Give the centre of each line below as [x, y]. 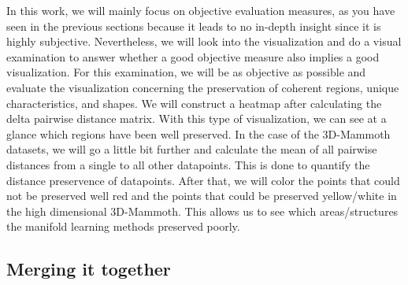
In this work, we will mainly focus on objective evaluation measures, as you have [201, 10]
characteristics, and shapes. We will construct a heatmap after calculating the [194, 103]
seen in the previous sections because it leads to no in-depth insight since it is [194, 26]
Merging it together [89, 269]
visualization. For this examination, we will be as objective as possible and [186, 72]
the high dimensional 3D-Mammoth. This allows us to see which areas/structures [202, 211]
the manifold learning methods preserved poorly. [123, 226]
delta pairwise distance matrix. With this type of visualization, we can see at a [197, 118]
